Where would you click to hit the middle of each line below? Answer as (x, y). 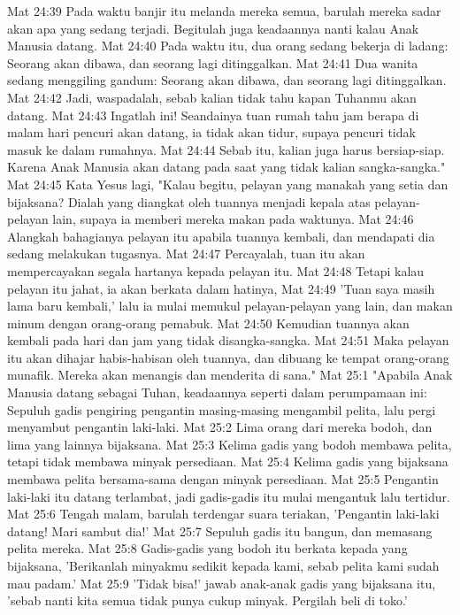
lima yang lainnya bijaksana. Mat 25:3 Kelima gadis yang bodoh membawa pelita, (230, 444)
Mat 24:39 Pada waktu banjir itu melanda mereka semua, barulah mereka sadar (224, 11)
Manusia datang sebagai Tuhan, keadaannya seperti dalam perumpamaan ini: (217, 392)
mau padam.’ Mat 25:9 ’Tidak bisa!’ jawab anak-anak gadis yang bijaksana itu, (222, 583)
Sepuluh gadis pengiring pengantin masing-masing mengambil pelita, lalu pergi (222, 409)
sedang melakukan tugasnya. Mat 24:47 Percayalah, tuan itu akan (186, 254)
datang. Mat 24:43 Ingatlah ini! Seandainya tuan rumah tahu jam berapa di (213, 115)
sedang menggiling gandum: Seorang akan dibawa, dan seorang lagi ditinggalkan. (227, 80)
